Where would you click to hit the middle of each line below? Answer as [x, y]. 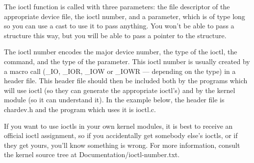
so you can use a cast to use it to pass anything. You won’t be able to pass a [119, 26]
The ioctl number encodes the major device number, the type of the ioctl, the [121, 52]
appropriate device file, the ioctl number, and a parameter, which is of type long [125, 16]
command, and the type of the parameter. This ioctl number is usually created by [127, 61]
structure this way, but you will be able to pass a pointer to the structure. [115, 35]
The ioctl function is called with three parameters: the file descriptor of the [117, 6]
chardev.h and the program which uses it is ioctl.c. [80, 109]
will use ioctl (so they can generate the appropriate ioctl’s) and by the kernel [120, 90]
